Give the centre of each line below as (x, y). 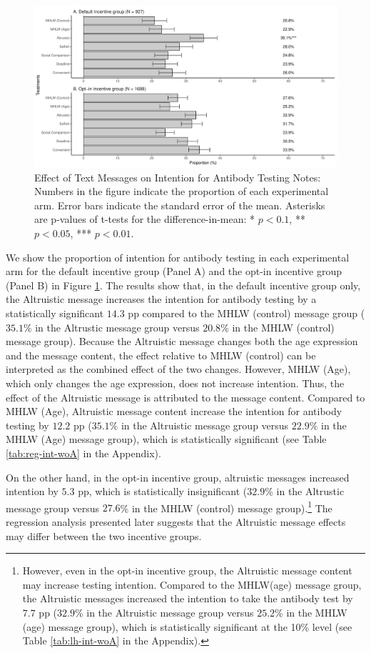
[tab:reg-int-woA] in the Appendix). (83, 453)
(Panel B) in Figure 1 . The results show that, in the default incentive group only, (183, 285)
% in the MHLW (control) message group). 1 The (226, 507)
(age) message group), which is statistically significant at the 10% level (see (187, 626)
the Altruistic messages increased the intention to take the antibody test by (188, 598)
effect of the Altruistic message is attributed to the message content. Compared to (185, 397)
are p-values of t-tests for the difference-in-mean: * (145, 219)
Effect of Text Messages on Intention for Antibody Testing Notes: (178, 177)
